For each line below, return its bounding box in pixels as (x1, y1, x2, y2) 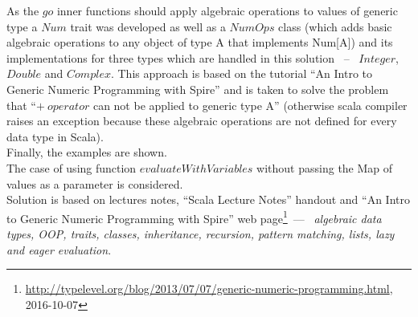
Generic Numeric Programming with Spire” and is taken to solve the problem (6, 80, 389, 97)
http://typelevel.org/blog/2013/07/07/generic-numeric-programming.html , (25, 280, 393, 297)
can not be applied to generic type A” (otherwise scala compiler (92, 96, 408, 113)
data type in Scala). (6, 128, 104, 144)
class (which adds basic (278, 18, 392, 35)
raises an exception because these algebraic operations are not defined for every (6, 112, 397, 129)
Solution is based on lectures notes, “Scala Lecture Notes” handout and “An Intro (6, 191, 410, 208)
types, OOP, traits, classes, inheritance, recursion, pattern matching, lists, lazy (6, 225, 395, 242)
